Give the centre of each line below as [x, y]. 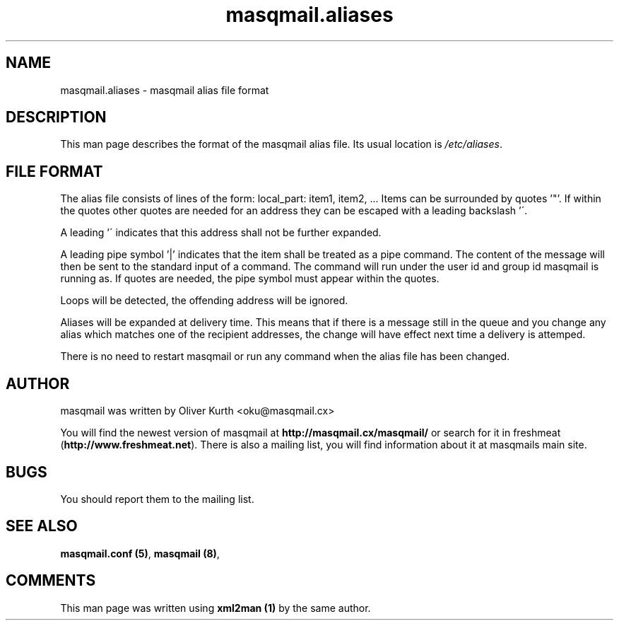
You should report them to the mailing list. [157, 499]
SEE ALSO [42, 526]
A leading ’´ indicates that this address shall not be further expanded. [221, 233]
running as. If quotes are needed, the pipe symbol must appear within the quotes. [250, 279]
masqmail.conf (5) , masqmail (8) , [140, 553]
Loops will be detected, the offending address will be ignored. [204, 301]
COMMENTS [51, 581]
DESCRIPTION [56, 117]
